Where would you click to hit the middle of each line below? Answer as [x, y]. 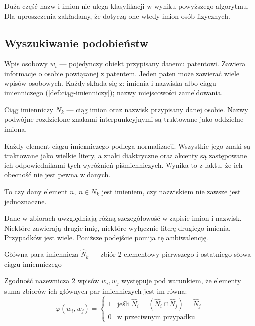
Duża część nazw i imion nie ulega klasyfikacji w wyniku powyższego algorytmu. [127, 6]
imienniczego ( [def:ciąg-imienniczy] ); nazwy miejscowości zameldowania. [114, 93]
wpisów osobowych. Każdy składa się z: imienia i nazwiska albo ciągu [110, 83]
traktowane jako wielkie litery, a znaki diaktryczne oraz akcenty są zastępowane [126, 155]
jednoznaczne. [26, 201]
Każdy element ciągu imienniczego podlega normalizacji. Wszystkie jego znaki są [127, 145]
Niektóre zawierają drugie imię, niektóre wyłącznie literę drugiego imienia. [118, 227]
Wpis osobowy [26, 63]
